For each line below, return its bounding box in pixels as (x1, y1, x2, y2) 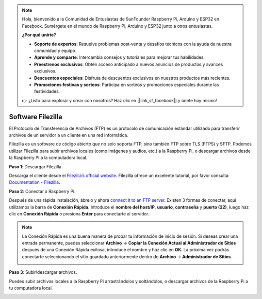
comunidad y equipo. (34, 48, 77, 53)
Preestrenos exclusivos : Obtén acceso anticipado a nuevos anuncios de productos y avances (34, 61, 223, 67)
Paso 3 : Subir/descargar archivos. (9, 269, 77, 275)
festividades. (34, 88, 60, 94)
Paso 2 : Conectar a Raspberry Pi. (9, 188, 76, 194)
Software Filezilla (9, 112, 63, 121)
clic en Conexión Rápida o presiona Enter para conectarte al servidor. (9, 211, 149, 216)
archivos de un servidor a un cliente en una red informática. (9, 132, 129, 138)
